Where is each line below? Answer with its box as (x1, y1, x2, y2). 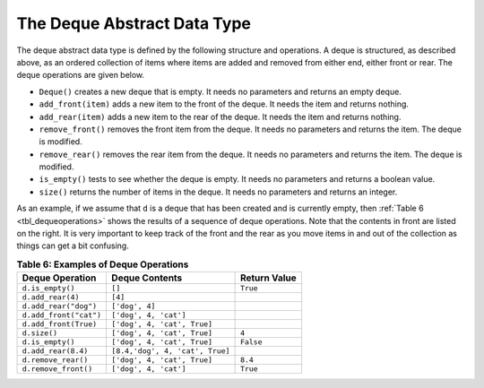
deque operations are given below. (16, 70, 145, 81)
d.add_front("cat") (22, 310, 102, 320)
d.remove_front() (22, 364, 93, 374)
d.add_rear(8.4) (22, 346, 89, 356)
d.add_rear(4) (22, 292, 80, 302)
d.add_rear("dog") (22, 301, 98, 311)
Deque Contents (111, 272, 183, 284)
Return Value (239, 272, 298, 284)
